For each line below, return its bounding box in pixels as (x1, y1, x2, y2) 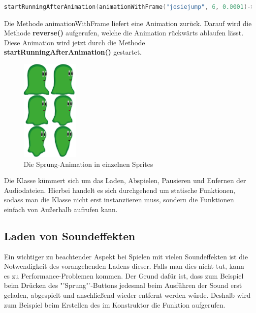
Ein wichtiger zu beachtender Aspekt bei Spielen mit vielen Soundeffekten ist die (4, 251, 248, 261)
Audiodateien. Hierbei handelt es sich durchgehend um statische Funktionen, (4, 185, 236, 195)
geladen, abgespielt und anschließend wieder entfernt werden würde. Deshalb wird (4, 290, 251, 300)
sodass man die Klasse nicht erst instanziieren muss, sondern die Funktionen (4, 194, 234, 205)
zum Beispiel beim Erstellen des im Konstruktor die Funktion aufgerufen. (4, 299, 225, 310)
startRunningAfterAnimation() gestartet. (4, 47, 142, 57)
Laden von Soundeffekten (4, 228, 135, 243)
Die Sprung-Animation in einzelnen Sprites (24, 158, 153, 169)
